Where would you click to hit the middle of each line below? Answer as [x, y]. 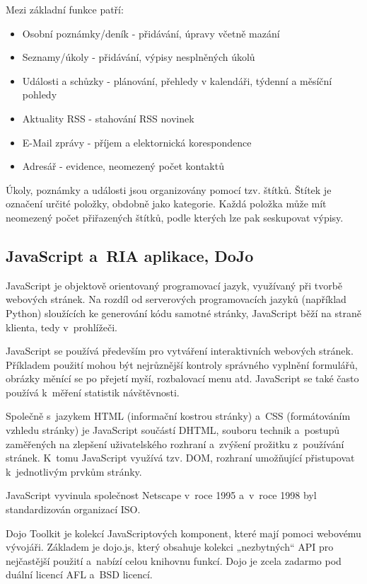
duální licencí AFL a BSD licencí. [79, 574]
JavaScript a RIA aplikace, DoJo [130, 255]
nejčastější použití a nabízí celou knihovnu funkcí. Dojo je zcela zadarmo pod [174, 560]
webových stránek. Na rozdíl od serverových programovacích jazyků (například [176, 299]
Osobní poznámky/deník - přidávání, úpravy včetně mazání [151, 33]
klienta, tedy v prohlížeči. [62, 327]
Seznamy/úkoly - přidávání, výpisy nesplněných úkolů [139, 57]
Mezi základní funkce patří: [65, 9]
